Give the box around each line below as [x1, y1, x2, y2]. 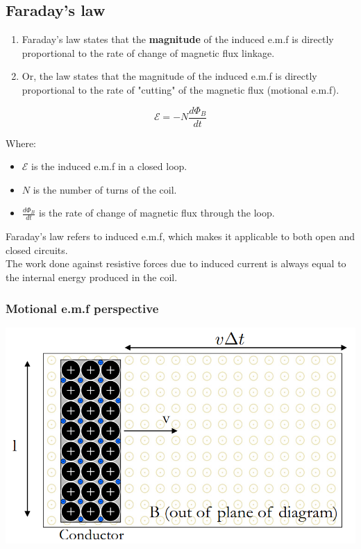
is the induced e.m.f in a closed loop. [31, 159, 187, 174]
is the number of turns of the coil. [33, 182, 177, 196]
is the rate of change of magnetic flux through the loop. [38, 205, 275, 220]
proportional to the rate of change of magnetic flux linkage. [22, 45, 275, 60]
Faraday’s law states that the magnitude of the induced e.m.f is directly [22, 32, 334, 47]
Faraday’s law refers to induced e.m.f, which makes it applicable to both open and [6, 229, 355, 244]
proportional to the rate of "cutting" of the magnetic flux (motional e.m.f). [22, 82, 339, 96]
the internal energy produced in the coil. [6, 270, 178, 285]
